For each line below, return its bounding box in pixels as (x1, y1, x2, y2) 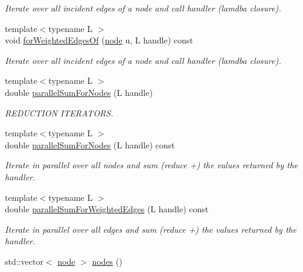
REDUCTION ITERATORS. (5, 106, 113, 119)
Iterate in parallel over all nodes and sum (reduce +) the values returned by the (5, 159, 298, 171)
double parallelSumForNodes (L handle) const (5, 138, 175, 151)
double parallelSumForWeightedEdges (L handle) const (5, 203, 209, 215)
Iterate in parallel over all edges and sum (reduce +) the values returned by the (5, 223, 297, 235)
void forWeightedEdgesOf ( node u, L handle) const (5, 34, 193, 46)
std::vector (5, 255, 43, 267)
